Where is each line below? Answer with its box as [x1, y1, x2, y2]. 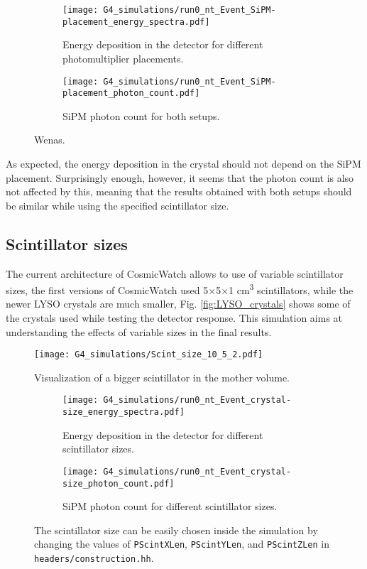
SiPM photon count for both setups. [62, 108, 220, 123]
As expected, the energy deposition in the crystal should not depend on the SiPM [6, 156, 361, 170]
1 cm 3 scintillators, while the [229, 281, 354, 297]
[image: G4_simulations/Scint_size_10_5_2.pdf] [34, 349, 263, 360]
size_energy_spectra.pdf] [62, 407, 185, 418]
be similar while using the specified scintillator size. [6, 197, 229, 212]
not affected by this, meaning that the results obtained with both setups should [6, 184, 352, 199]
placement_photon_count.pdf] [62, 88, 200, 99]
